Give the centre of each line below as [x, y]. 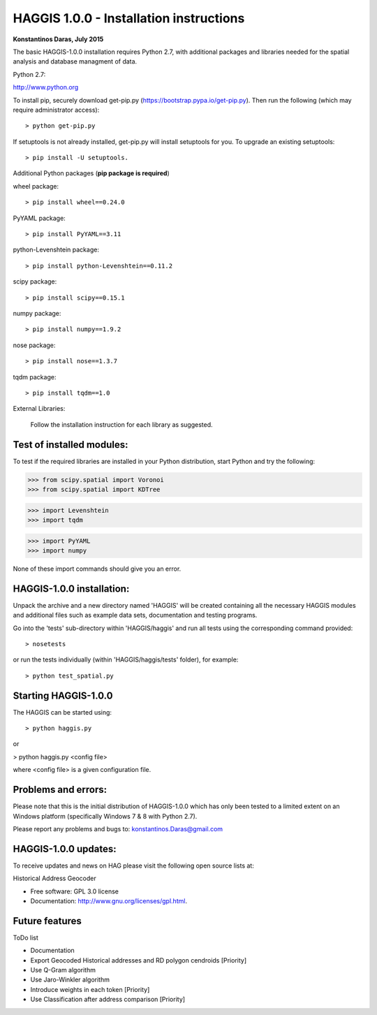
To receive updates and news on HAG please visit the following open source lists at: [133, 866]
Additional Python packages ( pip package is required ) [91, 173]
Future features [47, 921]
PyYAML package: [39, 218]
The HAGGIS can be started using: [62, 712]
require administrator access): [56, 110]
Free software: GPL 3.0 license [74, 891]
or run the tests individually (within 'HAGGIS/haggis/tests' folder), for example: [126, 659]
